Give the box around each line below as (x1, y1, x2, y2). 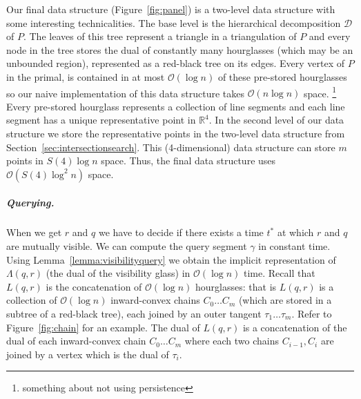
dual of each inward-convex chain (6, 333, 146, 348)
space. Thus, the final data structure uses (101, 153, 276, 168)
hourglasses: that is (195, 279, 277, 293)
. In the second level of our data (208, 113, 344, 127)
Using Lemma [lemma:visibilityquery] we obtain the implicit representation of (6, 252, 336, 266)
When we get (6, 225, 62, 240)
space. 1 (304, 84, 337, 100)
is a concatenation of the (242, 320, 347, 334)
